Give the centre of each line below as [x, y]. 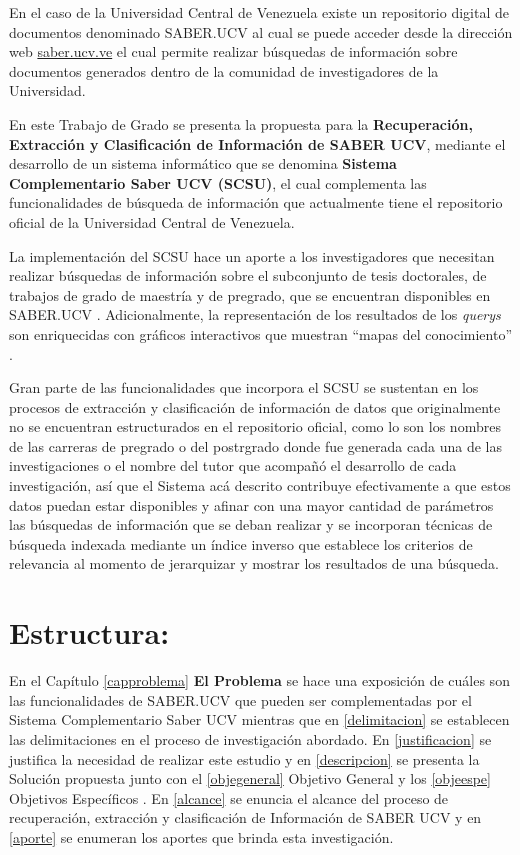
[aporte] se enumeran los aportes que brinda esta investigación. [201, 836]
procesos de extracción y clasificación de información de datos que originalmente [255, 406]
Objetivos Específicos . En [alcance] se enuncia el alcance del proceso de [229, 797]
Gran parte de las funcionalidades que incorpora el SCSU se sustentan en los [244, 387]
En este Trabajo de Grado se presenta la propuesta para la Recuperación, [241, 123]
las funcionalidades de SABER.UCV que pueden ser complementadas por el [240, 699]
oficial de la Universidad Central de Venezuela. [152, 221]
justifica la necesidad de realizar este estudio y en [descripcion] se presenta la [244, 758]
